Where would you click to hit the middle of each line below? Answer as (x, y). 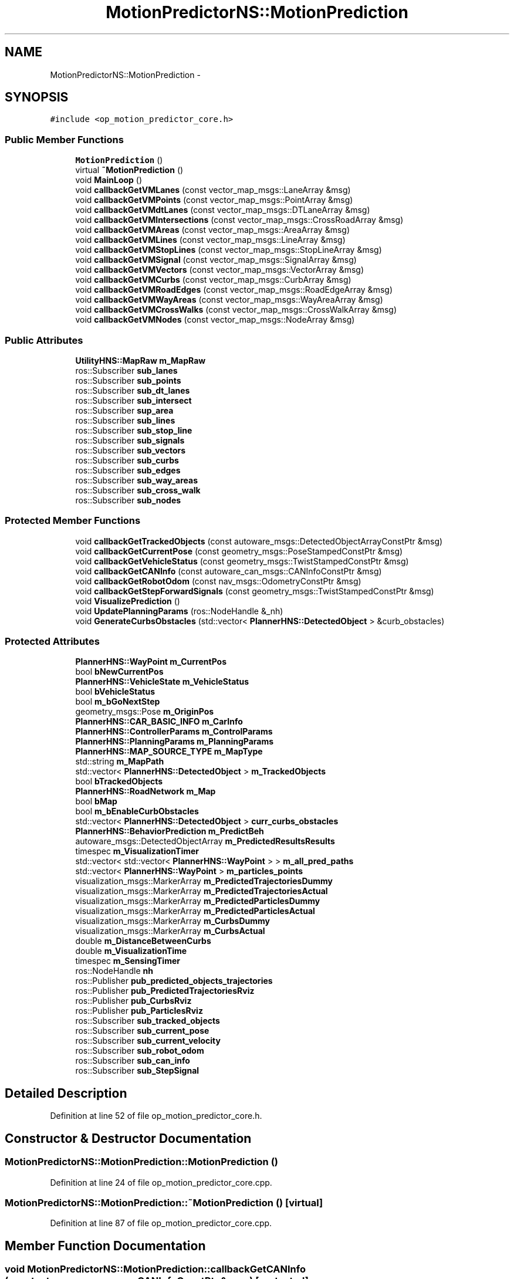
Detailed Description (66, 1093)
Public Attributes (44, 340)
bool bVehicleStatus (115, 692)
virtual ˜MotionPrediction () (129, 170)
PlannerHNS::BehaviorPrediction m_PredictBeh (170, 831)
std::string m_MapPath (120, 762)
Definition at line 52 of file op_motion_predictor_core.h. (156, 1116)
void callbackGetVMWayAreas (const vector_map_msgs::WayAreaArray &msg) (229, 300)
